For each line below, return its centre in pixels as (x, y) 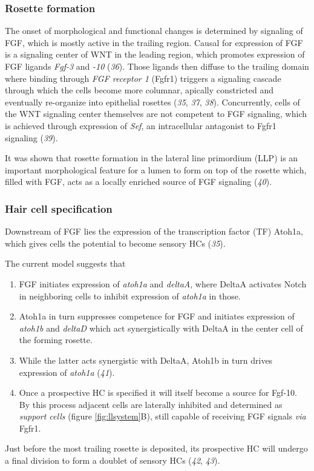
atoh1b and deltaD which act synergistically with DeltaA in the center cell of (161, 328)
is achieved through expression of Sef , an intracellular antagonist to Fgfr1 (141, 125)
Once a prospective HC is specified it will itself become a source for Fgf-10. (158, 392)
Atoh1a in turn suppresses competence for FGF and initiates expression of (157, 316)
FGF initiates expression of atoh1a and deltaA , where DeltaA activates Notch (163, 283)
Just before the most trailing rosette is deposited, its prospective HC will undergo (156, 448)
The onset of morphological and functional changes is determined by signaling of (154, 31)
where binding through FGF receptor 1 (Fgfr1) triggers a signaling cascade (143, 78)
